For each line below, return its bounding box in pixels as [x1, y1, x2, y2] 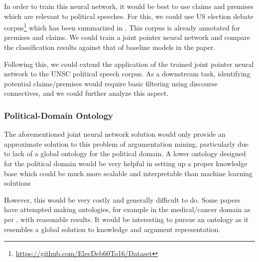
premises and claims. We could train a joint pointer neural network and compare [4, 32, 250, 42]
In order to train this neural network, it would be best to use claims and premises [4, 1, 254, 11]
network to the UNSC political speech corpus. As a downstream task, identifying [4, 68, 251, 79]
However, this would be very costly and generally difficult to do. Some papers [4, 194, 241, 205]
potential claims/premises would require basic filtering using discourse [4, 78, 218, 88]
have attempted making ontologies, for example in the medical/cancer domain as [4, 204, 251, 215]
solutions [4, 178, 31, 188]
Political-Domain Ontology [4, 109, 114, 121]
